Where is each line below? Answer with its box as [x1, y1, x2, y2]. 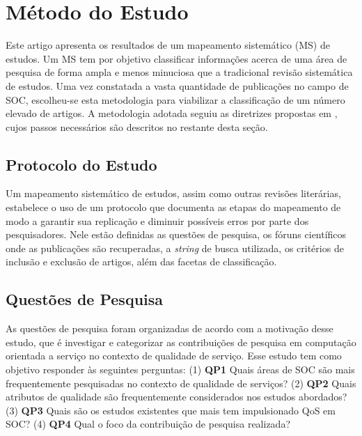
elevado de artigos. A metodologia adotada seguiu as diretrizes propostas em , [6, 106, 338, 120]
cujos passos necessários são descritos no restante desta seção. [6, 119, 268, 134]
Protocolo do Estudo [6, 153, 157, 175]
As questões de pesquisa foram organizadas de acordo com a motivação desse [6, 321, 333, 336]
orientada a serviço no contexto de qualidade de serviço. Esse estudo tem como [6, 348, 342, 363]
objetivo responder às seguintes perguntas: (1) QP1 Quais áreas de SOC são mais [6, 362, 355, 377]
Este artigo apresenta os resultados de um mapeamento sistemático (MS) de [6, 38, 330, 52]
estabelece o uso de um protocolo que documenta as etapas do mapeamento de [6, 200, 341, 215]
